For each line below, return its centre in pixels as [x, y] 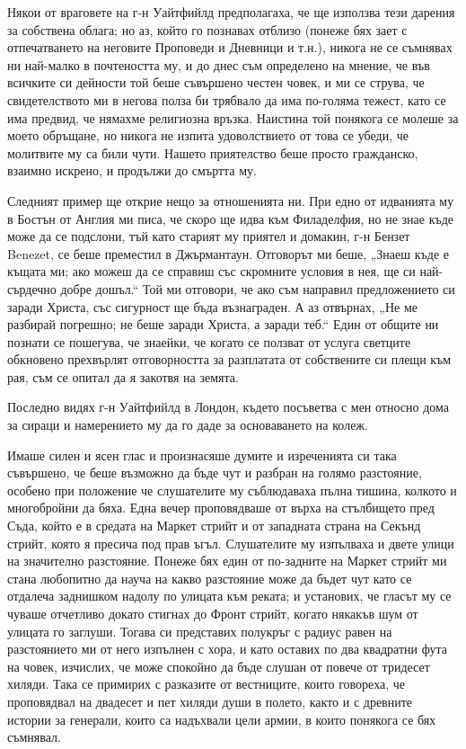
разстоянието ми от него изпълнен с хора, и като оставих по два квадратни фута [227, 649]
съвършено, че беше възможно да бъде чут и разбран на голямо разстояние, [215, 473]
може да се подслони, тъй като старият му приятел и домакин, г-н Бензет [209, 236]
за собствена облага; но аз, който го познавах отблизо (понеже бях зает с [207, 29]
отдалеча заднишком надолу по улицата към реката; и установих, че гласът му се [229, 596]
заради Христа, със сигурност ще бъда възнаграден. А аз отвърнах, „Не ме [213, 306]
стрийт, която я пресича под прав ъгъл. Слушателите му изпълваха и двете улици [231, 543]
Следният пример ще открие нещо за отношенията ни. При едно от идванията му [231, 200]
